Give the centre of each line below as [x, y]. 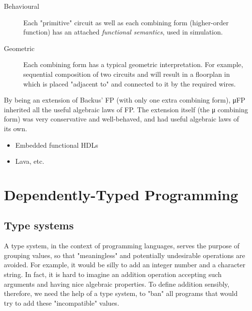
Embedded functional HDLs [57, 145]
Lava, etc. [30, 161]
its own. [16, 128]
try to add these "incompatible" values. [62, 302]
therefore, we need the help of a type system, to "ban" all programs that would [121, 293]
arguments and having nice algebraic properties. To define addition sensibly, [117, 284]
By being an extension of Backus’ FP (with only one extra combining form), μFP [125, 100]
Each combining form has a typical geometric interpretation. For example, [133, 64]
